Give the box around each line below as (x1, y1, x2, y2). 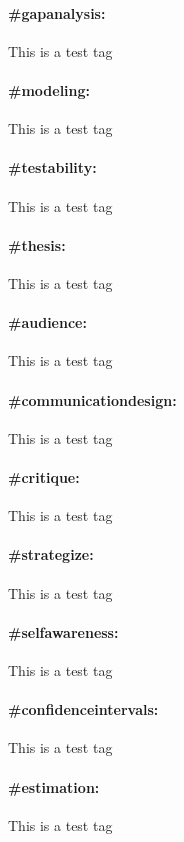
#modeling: (8, 79, 91, 100)
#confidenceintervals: (8, 699, 159, 720)
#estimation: (8, 776, 100, 797)
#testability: (8, 157, 97, 178)
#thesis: (8, 234, 66, 255)
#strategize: (8, 544, 94, 565)
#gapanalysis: (8, 2, 106, 23)
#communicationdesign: (8, 389, 177, 410)
